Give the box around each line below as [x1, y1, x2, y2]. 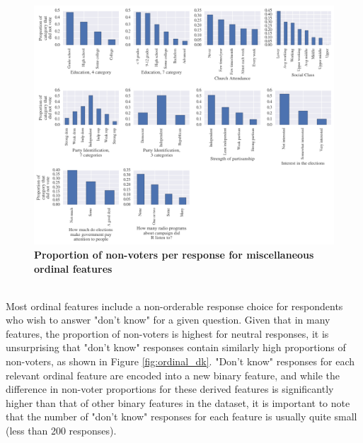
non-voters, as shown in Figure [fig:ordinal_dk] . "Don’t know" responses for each [6, 354, 355, 369]
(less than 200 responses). [6, 423, 117, 438]
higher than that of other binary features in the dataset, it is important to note [6, 395, 350, 410]
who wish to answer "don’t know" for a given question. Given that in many [6, 312, 330, 327]
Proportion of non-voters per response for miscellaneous [34, 247, 314, 261]
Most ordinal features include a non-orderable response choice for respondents [6, 298, 343, 313]
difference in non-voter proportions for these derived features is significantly [6, 382, 334, 396]
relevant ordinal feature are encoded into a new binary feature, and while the [6, 367, 340, 382]
